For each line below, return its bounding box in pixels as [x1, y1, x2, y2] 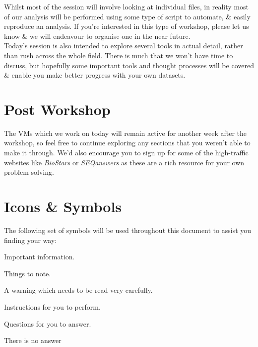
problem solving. [4, 167, 54, 177]
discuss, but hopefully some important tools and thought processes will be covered [4, 60, 254, 70]
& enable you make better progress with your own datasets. [4, 70, 186, 80]
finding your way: [4, 234, 57, 245]
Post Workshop [4, 99, 111, 119]
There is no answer [4, 335, 62, 346]
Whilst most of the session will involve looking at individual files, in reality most [4, 1, 249, 11]
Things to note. [4, 268, 51, 278]
